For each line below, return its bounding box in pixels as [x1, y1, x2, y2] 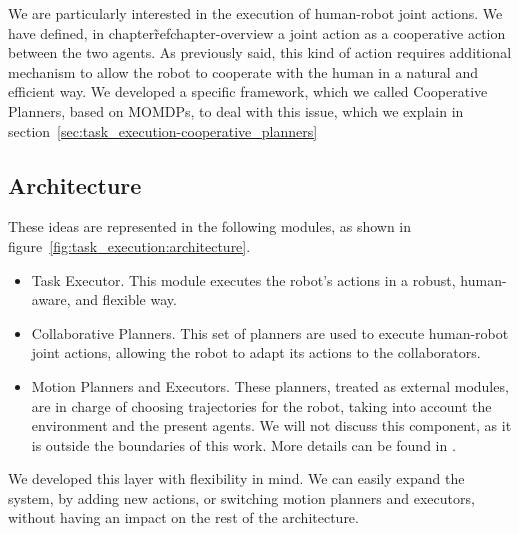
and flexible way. [75, 289, 177, 310]
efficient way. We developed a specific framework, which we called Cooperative [8, 81, 488, 102]
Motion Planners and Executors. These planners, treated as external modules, [31, 375, 509, 396]
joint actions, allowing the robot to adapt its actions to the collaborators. [31, 342, 481, 363]
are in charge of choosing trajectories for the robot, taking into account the [31, 395, 492, 416]
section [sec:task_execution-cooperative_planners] [8, 120, 318, 141]
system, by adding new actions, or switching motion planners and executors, [8, 487, 475, 508]
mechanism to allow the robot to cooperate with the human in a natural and [8, 61, 478, 82]
